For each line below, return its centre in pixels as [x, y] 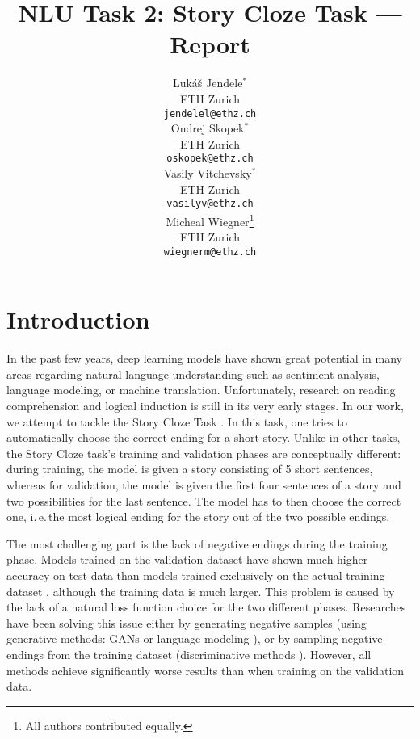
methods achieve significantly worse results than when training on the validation [206, 670]
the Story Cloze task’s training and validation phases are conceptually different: [204, 453]
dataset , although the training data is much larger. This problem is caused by [201, 591]
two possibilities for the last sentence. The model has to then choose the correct [204, 500]
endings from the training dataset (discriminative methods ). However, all [189, 654]
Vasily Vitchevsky [208, 173]
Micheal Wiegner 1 [210, 220]
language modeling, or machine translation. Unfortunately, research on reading [201, 390]
